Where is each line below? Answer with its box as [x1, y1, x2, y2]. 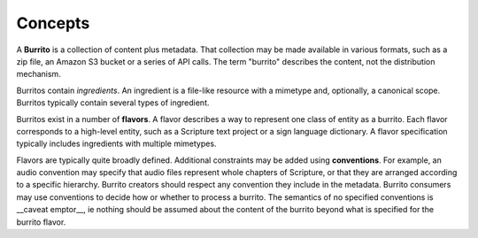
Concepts [16, 13, 90, 33]
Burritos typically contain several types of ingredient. [16, 97, 210, 108]
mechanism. [16, 69, 61, 80]
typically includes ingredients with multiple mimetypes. [16, 138, 217, 150]
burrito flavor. [16, 217, 66, 227]
